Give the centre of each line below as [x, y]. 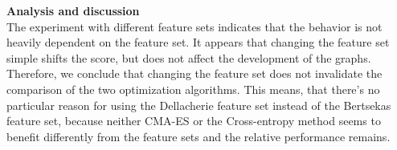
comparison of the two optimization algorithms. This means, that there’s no [193, 89]
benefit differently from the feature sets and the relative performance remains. [198, 136]
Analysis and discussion [73, 10]
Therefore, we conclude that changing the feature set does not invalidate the [194, 73]
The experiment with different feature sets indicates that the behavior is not [194, 26]
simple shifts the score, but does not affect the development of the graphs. [189, 57]
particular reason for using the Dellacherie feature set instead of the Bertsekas [199, 105]
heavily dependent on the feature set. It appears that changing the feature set [198, 42]
